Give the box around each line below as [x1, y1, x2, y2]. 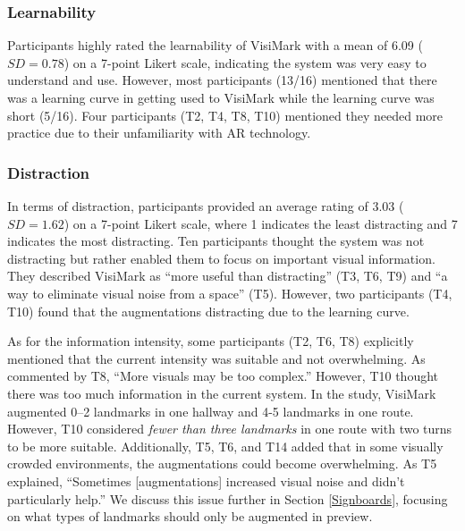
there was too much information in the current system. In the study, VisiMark [7, 383, 436, 402]
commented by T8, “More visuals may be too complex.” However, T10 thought [7, 367, 439, 385]
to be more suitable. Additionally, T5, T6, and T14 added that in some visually [7, 436, 444, 455]
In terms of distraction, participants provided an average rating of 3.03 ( [7, 197, 404, 215]
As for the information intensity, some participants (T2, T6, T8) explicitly [7, 332, 414, 350]
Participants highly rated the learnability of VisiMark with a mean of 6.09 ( [7, 36, 423, 55]
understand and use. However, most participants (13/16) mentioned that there [7, 71, 437, 89]
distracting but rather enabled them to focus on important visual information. [7, 249, 435, 267]
